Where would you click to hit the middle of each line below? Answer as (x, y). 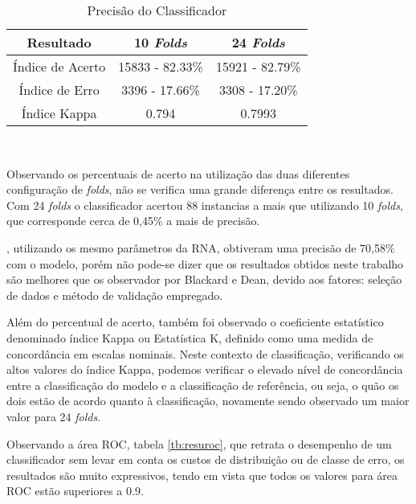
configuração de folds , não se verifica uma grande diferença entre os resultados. (200, 189)
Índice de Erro (59, 90)
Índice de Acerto (59, 66)
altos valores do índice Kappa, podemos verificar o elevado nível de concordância (205, 369)
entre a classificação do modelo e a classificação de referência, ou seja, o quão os (203, 385)
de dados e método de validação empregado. (115, 295)
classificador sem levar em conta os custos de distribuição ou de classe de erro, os (206, 459)
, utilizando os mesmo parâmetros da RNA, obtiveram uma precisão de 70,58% (201, 247)
